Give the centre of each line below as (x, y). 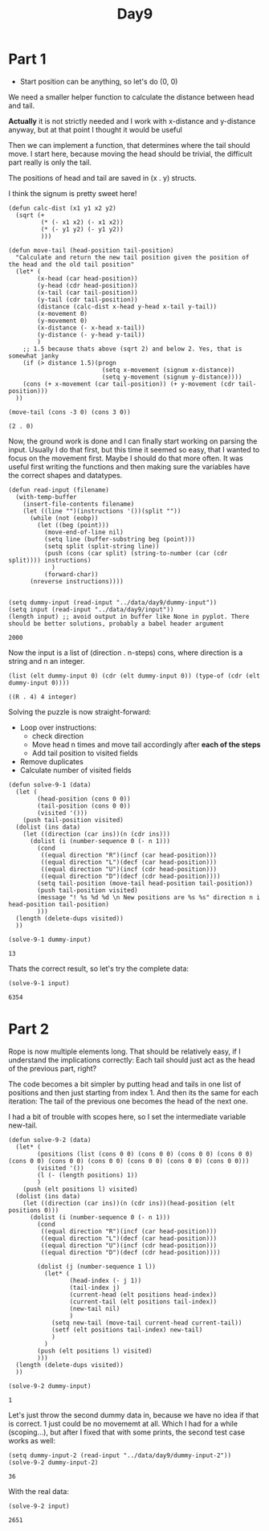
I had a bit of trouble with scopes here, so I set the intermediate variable (127, 1116)
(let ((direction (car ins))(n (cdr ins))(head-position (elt (129, 1203)
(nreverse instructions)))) (77, 581)
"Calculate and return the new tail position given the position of (132, 257)
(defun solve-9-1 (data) (50, 784)
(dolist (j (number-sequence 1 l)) (97, 1267)
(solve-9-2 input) (39, 1506)
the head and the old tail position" (71, 264)
